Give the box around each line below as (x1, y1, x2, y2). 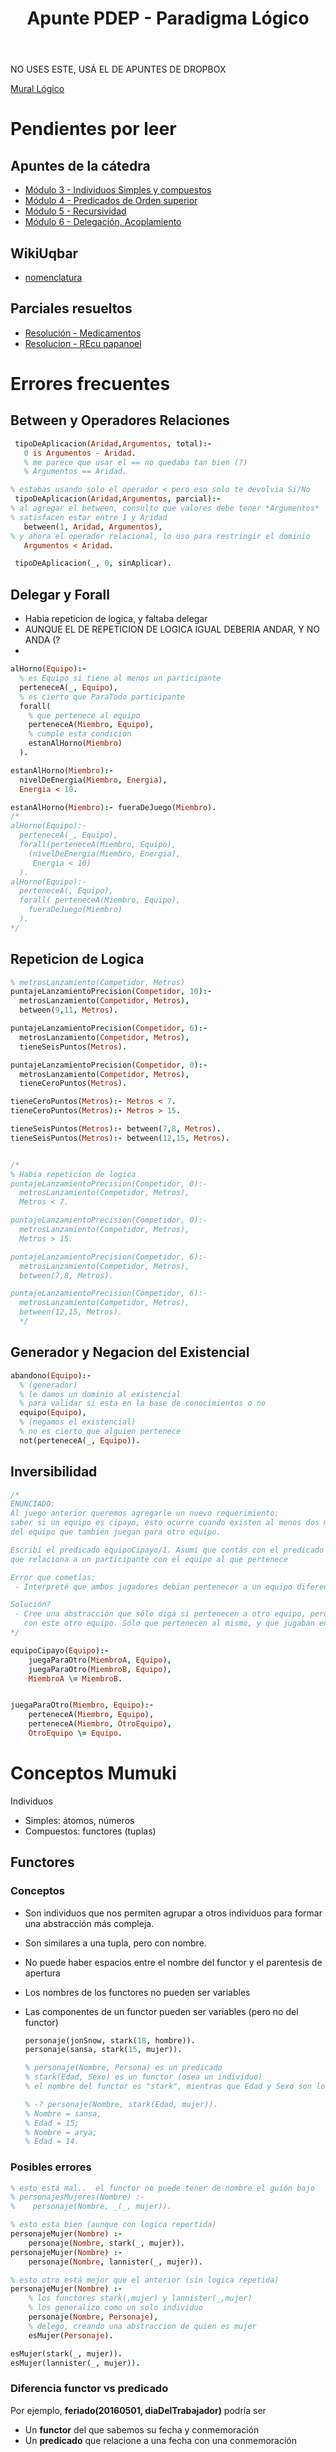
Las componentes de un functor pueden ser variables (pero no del (24, 2005, 299, 2017)
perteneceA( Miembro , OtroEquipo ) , (28, 1719, 172, 1729)
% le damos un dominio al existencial (19, 1389, 182, 1399)
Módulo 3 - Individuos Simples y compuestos (24, 184, 212, 196)
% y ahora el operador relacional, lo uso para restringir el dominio (10, 531, 311, 541)
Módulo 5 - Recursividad (24, 205, 127, 217)
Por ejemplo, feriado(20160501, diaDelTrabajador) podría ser (10, 2404, 267, 2416)
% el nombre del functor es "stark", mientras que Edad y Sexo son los (24, 2082, 330, 2092)
